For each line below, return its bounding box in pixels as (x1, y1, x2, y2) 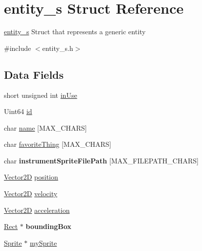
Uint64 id (4, 106, 32, 116)
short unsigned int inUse (4, 90, 77, 100)
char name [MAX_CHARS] (4, 122, 87, 133)
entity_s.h (42, 43, 73, 53)
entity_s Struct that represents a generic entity (4, 26, 146, 37)
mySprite (29, 237, 57, 248)
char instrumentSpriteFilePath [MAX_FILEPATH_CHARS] (4, 155, 199, 165)
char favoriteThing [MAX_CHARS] (4, 139, 112, 149)
